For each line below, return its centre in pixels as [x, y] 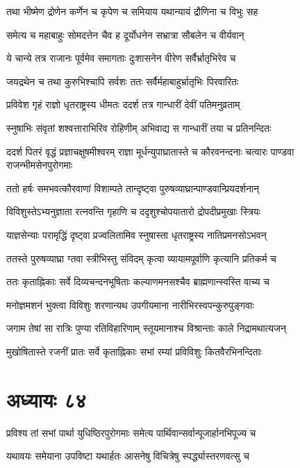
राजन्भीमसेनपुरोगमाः [40, 165]
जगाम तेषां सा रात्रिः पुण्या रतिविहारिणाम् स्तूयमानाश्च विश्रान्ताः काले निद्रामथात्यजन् [146, 328]
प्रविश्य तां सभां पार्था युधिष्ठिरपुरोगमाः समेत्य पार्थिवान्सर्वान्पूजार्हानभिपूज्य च [131, 432]
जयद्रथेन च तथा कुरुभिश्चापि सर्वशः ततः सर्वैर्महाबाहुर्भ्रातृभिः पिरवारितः [123, 81]
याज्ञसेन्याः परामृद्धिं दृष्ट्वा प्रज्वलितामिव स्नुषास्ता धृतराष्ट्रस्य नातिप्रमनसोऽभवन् [136, 234]
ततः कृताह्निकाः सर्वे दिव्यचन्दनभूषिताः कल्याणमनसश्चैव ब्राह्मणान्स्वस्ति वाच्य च [138, 282]
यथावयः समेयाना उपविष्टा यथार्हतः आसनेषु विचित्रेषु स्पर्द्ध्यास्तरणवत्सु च [128, 456]
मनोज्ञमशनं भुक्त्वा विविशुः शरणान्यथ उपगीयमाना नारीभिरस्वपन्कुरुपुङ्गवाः [130, 304]
